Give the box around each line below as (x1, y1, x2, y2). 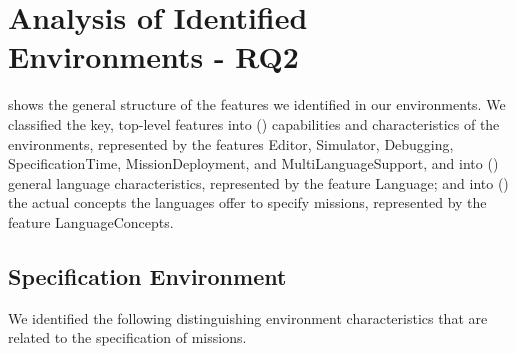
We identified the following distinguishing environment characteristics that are (8, 307, 488, 328)
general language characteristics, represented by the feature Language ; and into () (8, 172, 509, 193)
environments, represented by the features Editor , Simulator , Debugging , (8, 133, 454, 154)
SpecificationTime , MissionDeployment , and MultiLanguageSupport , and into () (8, 153, 499, 174)
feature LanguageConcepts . (8, 211, 174, 232)
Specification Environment (8, 260, 287, 291)
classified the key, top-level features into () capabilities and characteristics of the (8, 113, 500, 134)
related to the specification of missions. (8, 327, 247, 348)
